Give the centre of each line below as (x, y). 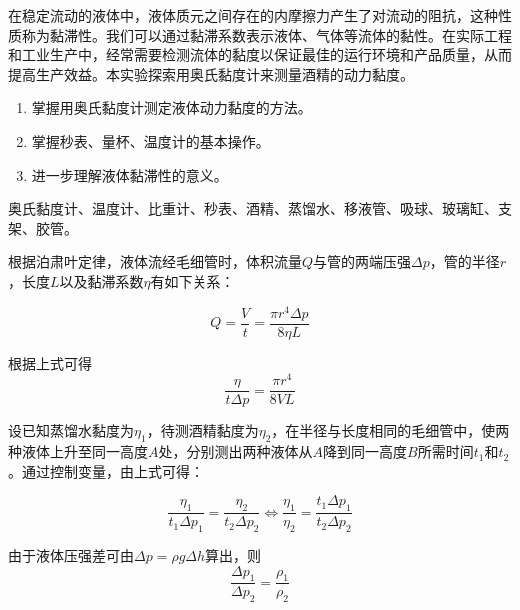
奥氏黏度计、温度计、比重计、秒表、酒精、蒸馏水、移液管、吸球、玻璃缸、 (253, 208)
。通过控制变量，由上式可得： (106, 470)
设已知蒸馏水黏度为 (71, 430)
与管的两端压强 (362, 261)
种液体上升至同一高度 (78, 451)
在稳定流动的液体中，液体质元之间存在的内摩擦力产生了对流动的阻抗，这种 (253, 15)
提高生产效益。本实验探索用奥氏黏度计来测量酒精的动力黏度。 (211, 73)
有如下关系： (192, 280)
